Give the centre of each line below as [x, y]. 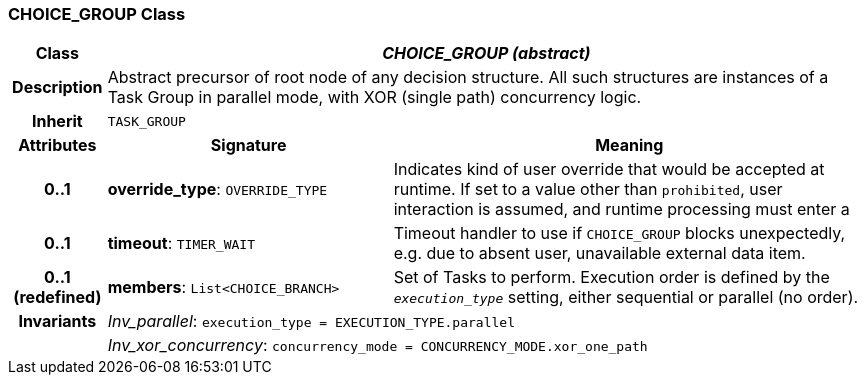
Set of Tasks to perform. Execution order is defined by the [611, 277]
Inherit [57, 121]
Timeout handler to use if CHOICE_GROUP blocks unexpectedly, [619, 233]
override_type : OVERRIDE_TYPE [217, 189]
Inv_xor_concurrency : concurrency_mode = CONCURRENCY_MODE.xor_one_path [377, 345]
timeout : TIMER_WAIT [181, 243]
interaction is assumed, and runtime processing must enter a [621, 209]
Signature [248, 145]
